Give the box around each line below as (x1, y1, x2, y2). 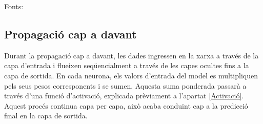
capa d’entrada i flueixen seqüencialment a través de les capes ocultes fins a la (4, 60, 249, 71)
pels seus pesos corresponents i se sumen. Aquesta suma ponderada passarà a (4, 80, 247, 91)
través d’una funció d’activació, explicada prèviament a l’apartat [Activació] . (4, 90, 244, 101)
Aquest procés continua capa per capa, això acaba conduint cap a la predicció (4, 100, 248, 111)
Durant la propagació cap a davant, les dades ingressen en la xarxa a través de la (4, 50, 259, 60)
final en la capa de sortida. (4, 110, 88, 121)
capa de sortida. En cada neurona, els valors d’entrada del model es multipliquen (4, 70, 258, 80)
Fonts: (4, 1, 24, 11)
